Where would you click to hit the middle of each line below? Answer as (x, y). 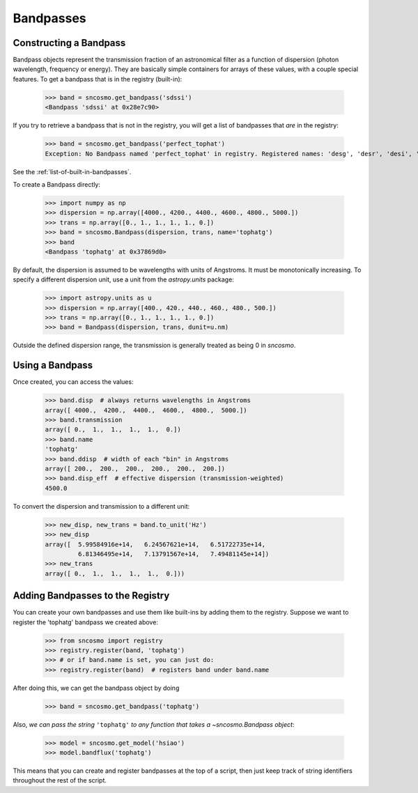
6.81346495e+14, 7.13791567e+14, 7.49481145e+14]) (173, 554)
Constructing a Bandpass (69, 43)
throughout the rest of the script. (60, 780)
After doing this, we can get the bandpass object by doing (96, 688)
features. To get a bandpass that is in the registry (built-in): (98, 79)
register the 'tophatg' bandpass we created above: (85, 622)
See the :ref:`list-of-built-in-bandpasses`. (72, 171)
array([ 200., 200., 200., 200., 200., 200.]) (135, 469)
